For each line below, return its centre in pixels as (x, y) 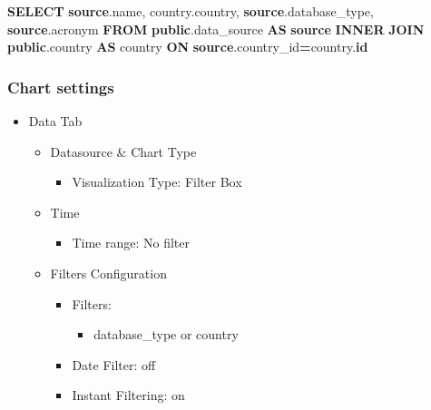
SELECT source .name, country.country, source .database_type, (191, 11)
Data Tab (55, 121)
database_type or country (166, 334)
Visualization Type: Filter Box (157, 182)
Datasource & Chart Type (123, 151)
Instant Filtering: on (128, 395)
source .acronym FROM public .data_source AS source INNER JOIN (216, 29)
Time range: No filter (131, 243)
